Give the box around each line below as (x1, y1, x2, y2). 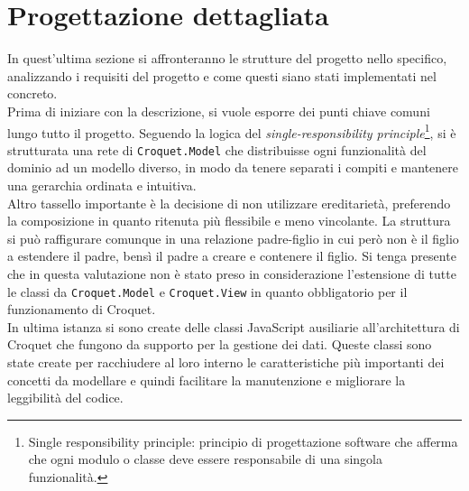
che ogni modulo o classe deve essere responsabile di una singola (28, 449, 382, 468)
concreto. (7, 84, 58, 103)
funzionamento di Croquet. (7, 300, 156, 319)
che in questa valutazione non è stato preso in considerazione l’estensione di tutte (7, 264, 456, 283)
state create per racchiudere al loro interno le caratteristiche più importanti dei (7, 353, 445, 371)
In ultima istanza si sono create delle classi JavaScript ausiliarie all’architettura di (7, 317, 460, 336)
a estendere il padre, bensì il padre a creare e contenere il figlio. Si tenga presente (7, 246, 456, 265)
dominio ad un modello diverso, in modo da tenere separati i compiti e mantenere (7, 158, 459, 177)
